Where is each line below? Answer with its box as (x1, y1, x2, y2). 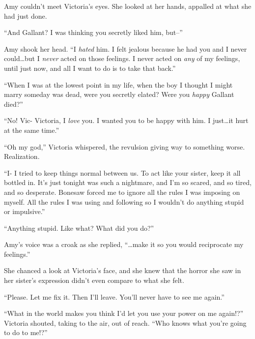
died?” (4, 98, 23, 109)
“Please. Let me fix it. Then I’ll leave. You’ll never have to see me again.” (4, 291, 225, 302)
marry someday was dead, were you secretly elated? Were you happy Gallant (4, 89, 234, 99)
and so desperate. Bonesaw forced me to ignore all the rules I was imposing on (4, 186, 240, 197)
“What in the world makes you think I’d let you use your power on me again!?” (4, 308, 244, 318)
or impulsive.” (4, 206, 45, 216)
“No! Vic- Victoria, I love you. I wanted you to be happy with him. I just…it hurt (4, 115, 249, 125)
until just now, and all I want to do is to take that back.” (4, 62, 176, 73)
